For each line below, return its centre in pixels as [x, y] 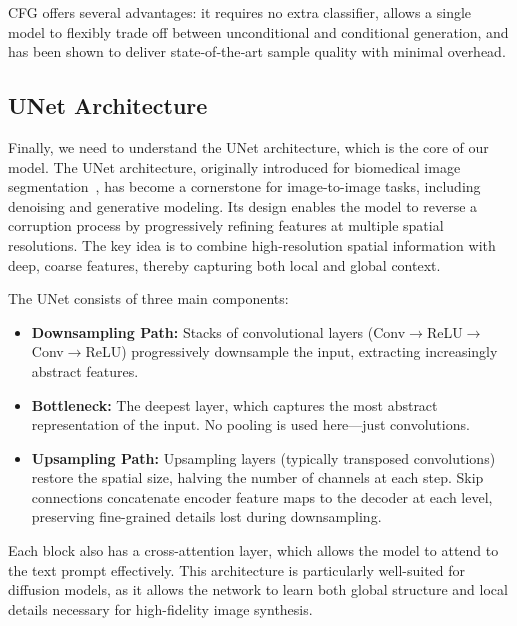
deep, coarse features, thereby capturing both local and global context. [224, 264]
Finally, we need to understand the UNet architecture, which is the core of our [248, 146]
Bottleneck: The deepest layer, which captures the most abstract [234, 404]
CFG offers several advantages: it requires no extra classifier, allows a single [240, 12]
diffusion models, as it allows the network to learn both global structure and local [258, 589]
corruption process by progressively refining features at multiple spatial [226, 225]
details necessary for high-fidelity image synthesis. [160, 608]
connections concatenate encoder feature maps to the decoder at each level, [262, 496]
